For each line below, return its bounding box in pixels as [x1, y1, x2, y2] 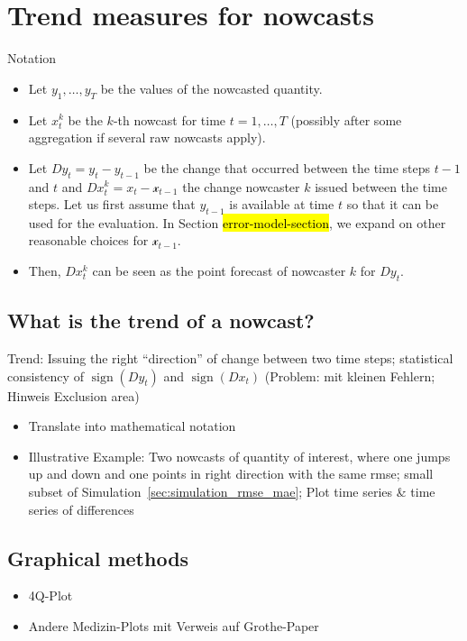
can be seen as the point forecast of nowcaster [92, 261, 346, 280]
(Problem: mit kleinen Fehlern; [264, 366, 435, 385]
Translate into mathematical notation [28, 417, 236, 435]
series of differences [28, 499, 134, 518]
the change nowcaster [182, 177, 300, 196]
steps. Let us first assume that [28, 195, 196, 214]
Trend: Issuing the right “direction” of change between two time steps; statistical [7, 349, 453, 368]
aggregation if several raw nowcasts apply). [28, 128, 266, 147]
